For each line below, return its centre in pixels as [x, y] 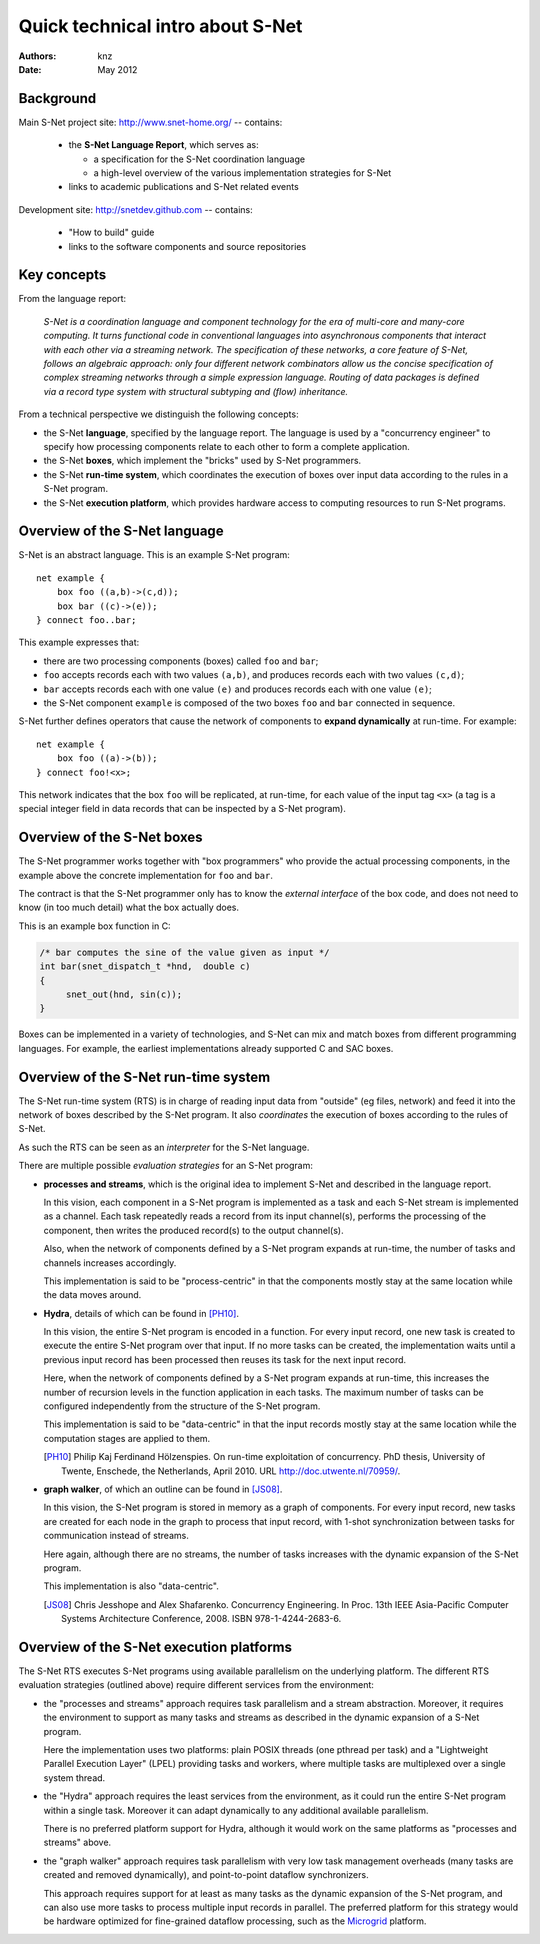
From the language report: [72, 299]
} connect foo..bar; [86, 620]
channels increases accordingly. [110, 1262]
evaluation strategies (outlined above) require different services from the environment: [196, 1685]
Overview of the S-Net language [121, 531]
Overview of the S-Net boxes [111, 837]
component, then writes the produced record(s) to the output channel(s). [193, 1230]
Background [57, 98]
